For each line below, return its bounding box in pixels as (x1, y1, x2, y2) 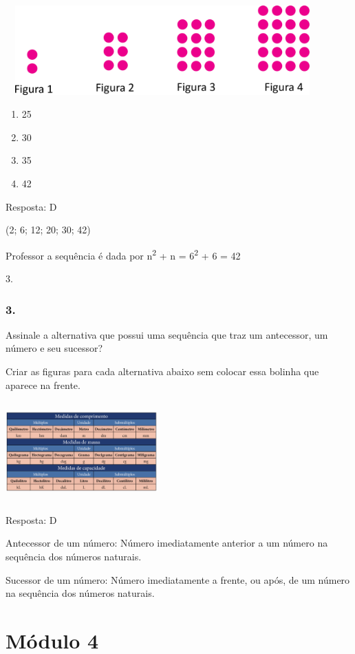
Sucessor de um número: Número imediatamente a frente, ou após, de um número (6, 572, 350, 587)
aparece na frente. (6, 377, 80, 392)
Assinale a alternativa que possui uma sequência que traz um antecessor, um (6, 327, 328, 341)
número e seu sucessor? (6, 341, 103, 355)
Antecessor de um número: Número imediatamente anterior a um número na (6, 536, 328, 550)
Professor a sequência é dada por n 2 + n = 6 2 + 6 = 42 (6, 246, 241, 262)
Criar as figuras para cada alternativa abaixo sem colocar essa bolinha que (6, 364, 319, 379)
